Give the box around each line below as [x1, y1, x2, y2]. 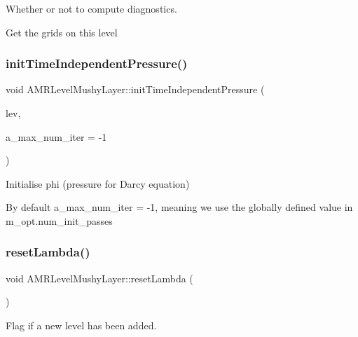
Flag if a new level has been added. [6, 317, 157, 332]
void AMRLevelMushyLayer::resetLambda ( [6, 270, 193, 285]
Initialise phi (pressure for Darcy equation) [6, 176, 190, 191]
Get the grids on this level [6, 25, 118, 39]
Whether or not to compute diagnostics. [6, 1, 177, 15]
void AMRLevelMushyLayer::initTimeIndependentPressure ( [6, 82, 265, 97]
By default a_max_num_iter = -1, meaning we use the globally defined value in [6, 200, 353, 214]
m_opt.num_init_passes [6, 213, 113, 228]
